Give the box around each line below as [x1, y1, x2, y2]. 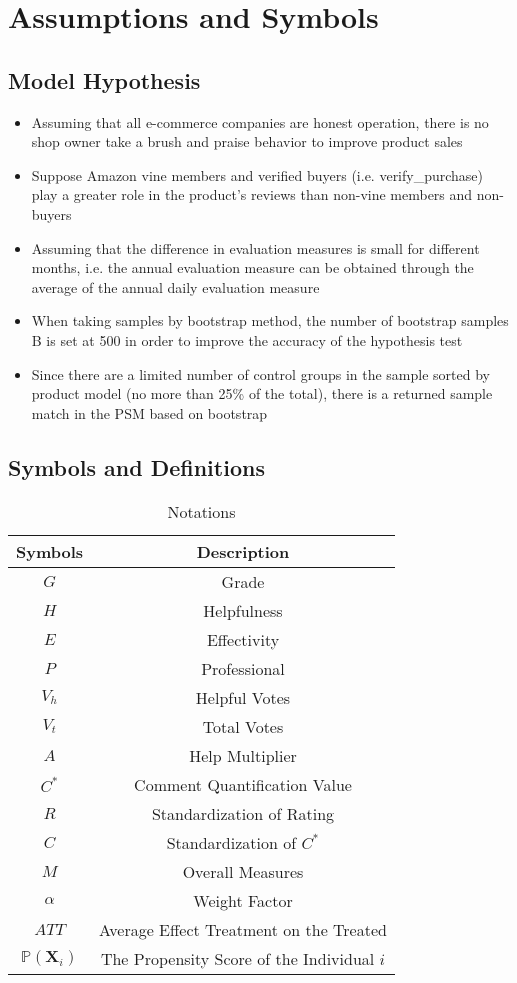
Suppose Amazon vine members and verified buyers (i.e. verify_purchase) [31, 164, 484, 185]
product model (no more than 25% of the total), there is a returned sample [31, 383, 493, 404]
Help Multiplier [189, 743, 297, 767]
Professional [201, 656, 285, 680]
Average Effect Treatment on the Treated [99, 917, 387, 941]
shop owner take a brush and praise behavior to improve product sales [31, 131, 463, 152]
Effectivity [206, 627, 280, 651]
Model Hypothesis [8, 64, 201, 95]
